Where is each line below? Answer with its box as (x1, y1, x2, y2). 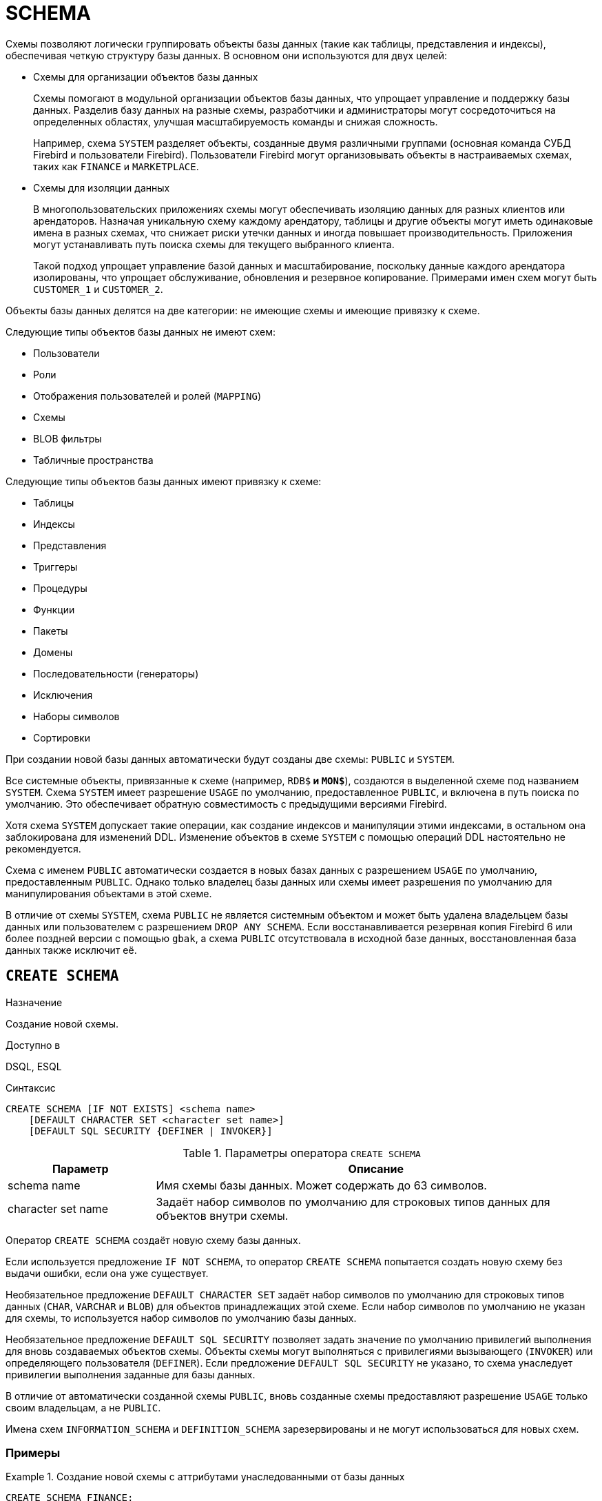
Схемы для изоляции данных (33, 181, 170, 194)
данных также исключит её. (6, 943, 137, 956)
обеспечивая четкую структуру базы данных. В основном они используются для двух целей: (6, 49, 448, 61)
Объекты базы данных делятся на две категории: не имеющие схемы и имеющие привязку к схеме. (6, 304, 480, 316)
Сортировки (33, 731, 90, 744)
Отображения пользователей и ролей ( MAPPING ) (33, 389, 261, 402)
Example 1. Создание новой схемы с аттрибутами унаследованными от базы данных (6, 1471, 405, 1483)
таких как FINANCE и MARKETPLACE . (33, 160, 199, 172)
